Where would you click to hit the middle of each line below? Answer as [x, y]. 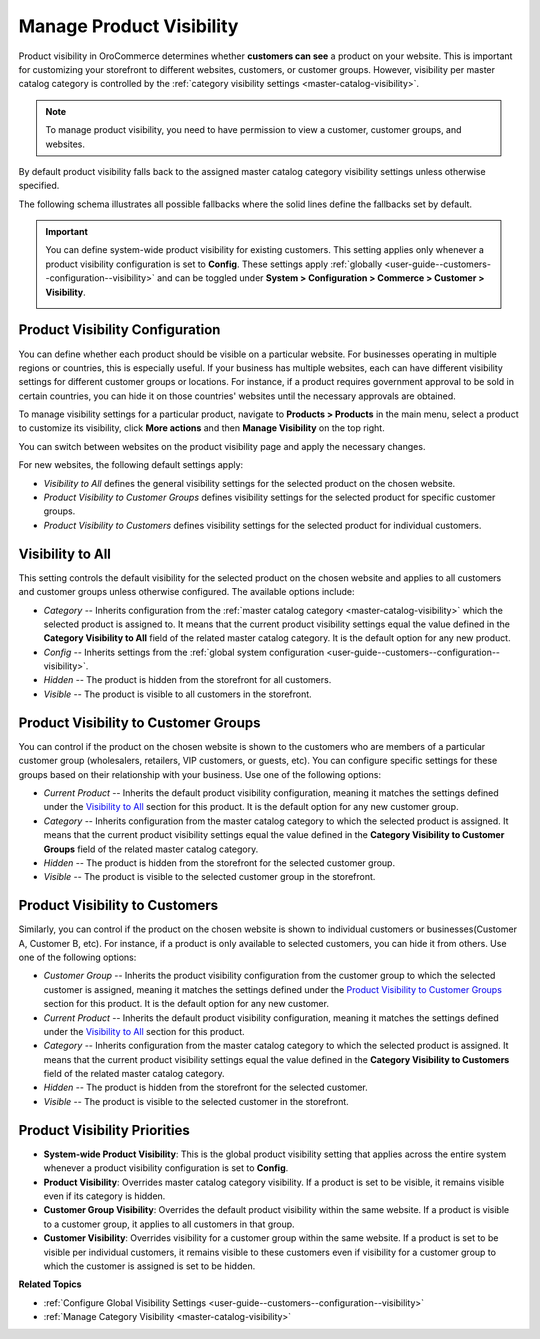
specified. [39, 186]
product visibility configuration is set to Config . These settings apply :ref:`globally [214, 264]
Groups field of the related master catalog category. [151, 849]
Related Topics [50, 1284]
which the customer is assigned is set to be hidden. [149, 1266]
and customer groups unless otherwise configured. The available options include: [186, 592]
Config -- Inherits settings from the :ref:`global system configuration [184, 652]
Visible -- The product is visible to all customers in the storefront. [177, 694]
